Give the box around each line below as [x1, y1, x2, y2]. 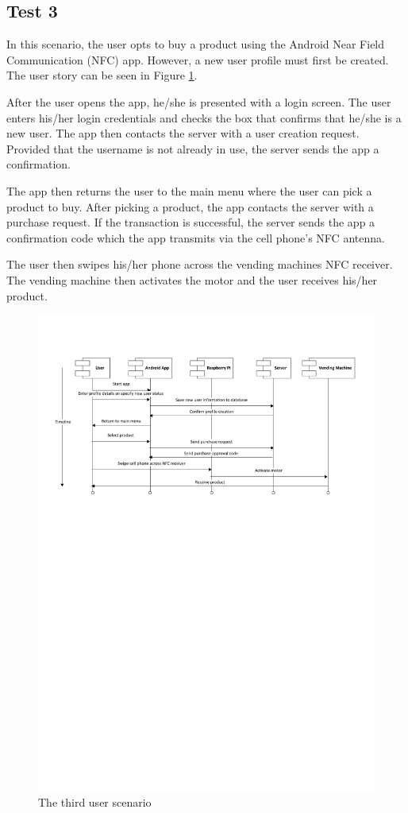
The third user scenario [38, 794, 152, 811]
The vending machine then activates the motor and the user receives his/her [6, 271, 378, 288]
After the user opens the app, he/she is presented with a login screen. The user [6, 93, 391, 110]
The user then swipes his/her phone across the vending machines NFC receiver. [6, 256, 393, 273]
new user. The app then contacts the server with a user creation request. [6, 125, 360, 141]
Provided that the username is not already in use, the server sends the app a [6, 140, 379, 157]
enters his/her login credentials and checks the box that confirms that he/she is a [6, 109, 402, 126]
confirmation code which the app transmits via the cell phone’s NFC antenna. [6, 229, 385, 246]
